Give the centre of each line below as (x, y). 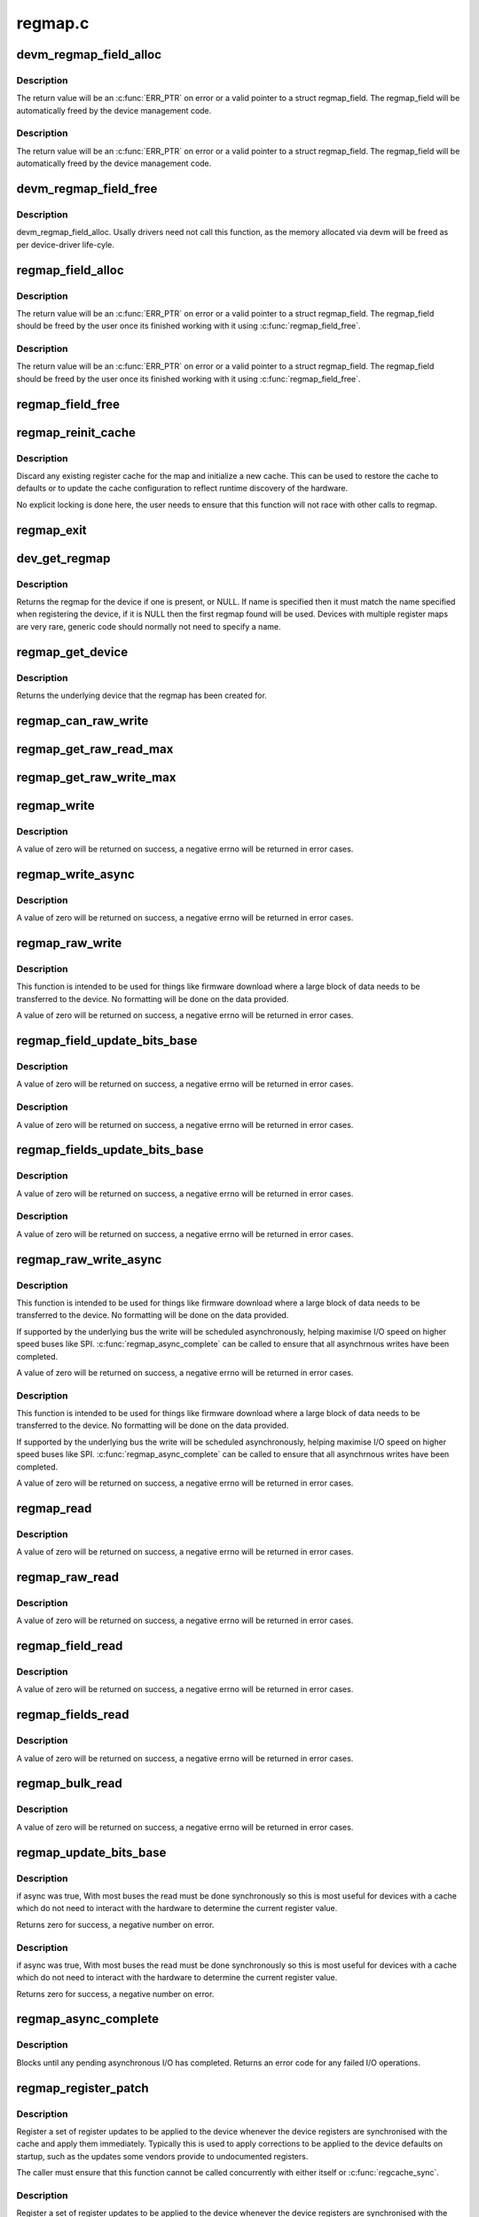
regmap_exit (52, 530)
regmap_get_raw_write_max (96, 777)
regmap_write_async (75, 874)
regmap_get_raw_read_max (95, 749)
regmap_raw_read (68, 1577)
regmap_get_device (72, 652)
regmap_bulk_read (70, 1784)
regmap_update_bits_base (91, 1852)
